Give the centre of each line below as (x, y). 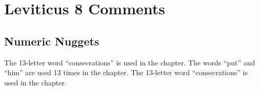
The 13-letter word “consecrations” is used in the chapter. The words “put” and (130, 62)
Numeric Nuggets (52, 41)
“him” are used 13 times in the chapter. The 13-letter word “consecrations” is (126, 72)
